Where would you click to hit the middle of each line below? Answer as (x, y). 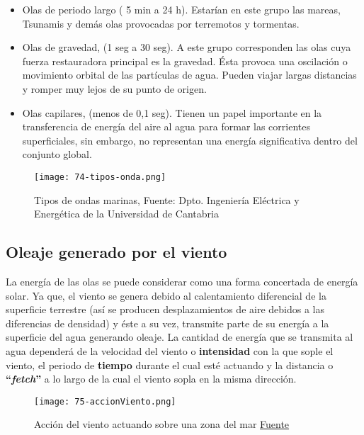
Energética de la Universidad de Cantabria (126, 214)
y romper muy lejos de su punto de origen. (114, 88)
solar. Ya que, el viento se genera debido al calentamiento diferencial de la (166, 295)
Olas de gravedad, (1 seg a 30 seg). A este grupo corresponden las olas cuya (187, 47)
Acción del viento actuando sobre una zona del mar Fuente (162, 424)
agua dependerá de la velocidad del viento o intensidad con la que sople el (170, 350)
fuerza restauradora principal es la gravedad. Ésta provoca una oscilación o (185, 61)
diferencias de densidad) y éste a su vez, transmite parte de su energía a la (167, 323)
